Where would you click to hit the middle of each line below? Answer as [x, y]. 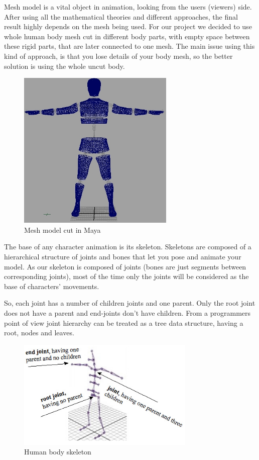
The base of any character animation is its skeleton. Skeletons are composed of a [128, 247]
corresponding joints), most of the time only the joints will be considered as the [126, 276]
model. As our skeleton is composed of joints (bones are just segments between [125, 266]
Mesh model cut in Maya [62, 229]
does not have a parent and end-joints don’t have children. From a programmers [127, 312]
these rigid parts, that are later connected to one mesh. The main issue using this [129, 46]
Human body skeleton [58, 452]
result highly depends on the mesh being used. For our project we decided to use [128, 26]
